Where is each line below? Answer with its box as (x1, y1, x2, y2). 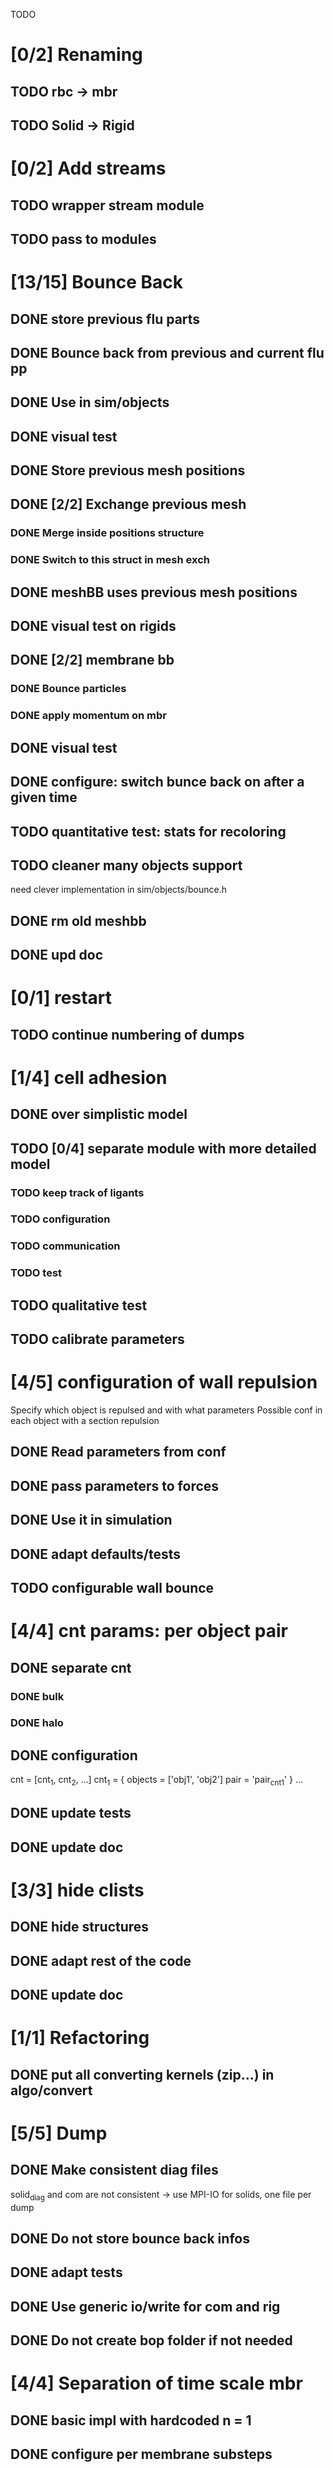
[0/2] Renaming (10, 44, 143, 66)
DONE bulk (10, 1689, 65, 1703)
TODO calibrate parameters (10, 1331, 185, 1348)
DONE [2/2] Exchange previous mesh (10, 496, 247, 513)
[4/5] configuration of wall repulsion (10, 1371, 318, 1394)
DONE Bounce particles (10, 682, 127, 696)
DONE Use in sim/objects (10, 394, 170, 411)
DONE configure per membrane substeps (10, 2446, 273, 2463)
